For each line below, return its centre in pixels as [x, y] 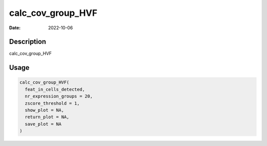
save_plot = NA [43, 124]
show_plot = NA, [44, 110]
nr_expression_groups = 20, [59, 96]
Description [28, 42]
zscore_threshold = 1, [52, 103]
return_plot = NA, [47, 117]
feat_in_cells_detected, [55, 89]
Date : [15, 28]
